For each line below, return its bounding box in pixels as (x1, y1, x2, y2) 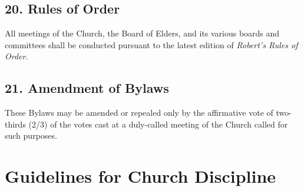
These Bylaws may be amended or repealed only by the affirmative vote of (5, 106, 273, 119)
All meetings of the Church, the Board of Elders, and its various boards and (5, 27, 280, 39)
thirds (5, 118, 26, 130)
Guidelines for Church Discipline (5, 164, 276, 188)
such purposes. (5, 129, 57, 142)
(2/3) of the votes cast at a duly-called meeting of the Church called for (28, 118, 288, 130)
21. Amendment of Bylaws (5, 79, 169, 97)
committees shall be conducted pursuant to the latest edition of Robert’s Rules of (5, 38, 298, 51)
